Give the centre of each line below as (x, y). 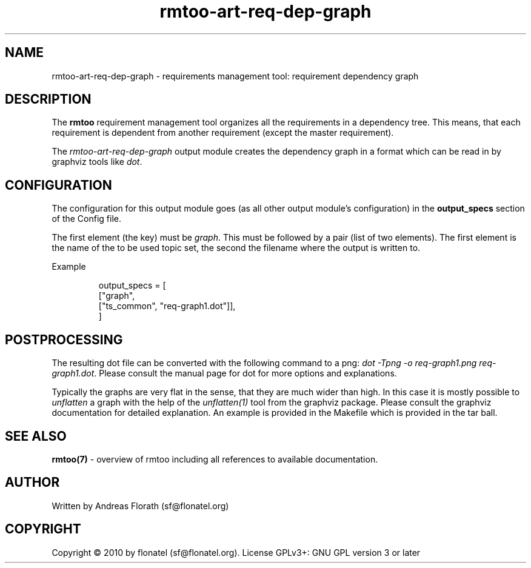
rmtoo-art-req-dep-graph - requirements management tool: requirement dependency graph (235, 76)
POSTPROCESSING (64, 339)
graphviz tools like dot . (97, 162)
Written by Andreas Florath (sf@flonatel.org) (140, 506)
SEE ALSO (36, 436)
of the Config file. (87, 219)
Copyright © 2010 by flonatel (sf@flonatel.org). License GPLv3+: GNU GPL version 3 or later (236, 552)
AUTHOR (32, 483)
